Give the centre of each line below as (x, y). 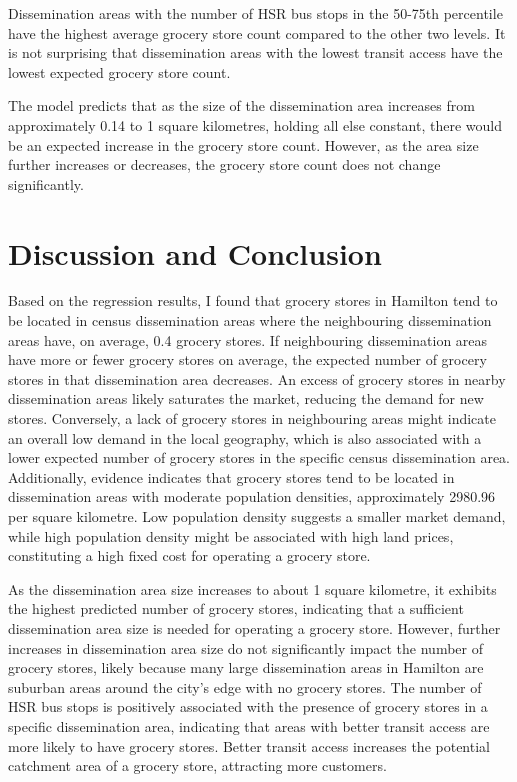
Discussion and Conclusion (195, 252)
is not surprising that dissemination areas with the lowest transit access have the (255, 52)
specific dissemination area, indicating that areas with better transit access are (249, 725)
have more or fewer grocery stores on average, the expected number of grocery (247, 359)
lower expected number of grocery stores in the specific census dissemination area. (259, 457)
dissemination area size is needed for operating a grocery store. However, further (254, 627)
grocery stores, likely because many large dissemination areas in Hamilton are (246, 667)
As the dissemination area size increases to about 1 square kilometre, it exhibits (252, 588)
